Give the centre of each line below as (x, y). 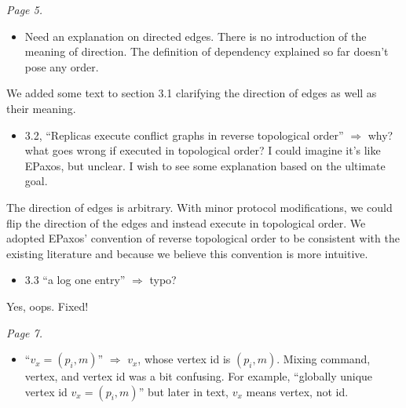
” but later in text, (184, 391)
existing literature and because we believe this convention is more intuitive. (187, 253)
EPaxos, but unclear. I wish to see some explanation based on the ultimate (205, 165)
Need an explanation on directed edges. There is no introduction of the (196, 36)
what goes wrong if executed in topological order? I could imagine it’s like (203, 150)
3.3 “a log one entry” (75, 280)
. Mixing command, (324, 359)
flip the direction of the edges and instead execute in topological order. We (186, 222)
